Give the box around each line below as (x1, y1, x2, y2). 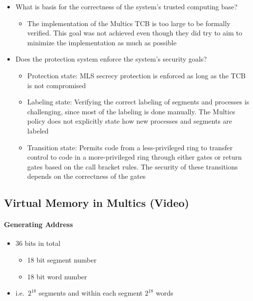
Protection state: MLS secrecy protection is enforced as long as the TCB (27, 70, 246, 80)
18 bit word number (27, 271, 87, 281)
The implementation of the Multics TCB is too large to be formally (27, 18, 230, 28)
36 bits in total (15, 238, 60, 248)
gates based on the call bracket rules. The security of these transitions (27, 161, 238, 171)
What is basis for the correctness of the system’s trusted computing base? (15, 1, 238, 11)
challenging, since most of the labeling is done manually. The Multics (27, 106, 235, 116)
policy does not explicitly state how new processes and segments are (27, 116, 232, 126)
